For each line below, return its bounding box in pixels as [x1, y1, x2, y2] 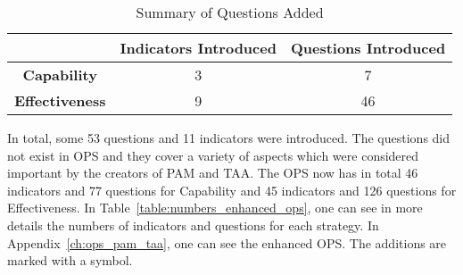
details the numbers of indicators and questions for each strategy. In [7, 215, 379, 234]
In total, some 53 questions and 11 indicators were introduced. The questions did [7, 129, 451, 146]
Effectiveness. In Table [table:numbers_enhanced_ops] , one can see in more [7, 198, 423, 217]
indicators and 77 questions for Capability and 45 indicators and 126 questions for [7, 180, 457, 199]
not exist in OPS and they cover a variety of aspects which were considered [7, 146, 419, 164]
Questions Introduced [290, 37, 446, 58]
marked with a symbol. [7, 251, 133, 270]
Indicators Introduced [120, 37, 277, 58]
